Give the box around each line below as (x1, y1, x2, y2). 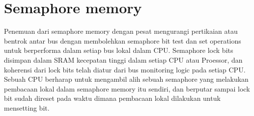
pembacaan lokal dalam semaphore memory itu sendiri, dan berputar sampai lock (4, 83, 250, 93)
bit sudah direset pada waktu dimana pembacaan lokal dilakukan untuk (4, 93, 221, 103)
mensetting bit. (4, 102, 50, 113)
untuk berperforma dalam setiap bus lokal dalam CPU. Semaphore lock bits (4, 45, 233, 55)
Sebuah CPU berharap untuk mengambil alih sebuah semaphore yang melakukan (4, 74, 249, 84)
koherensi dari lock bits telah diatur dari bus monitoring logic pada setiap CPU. (4, 64, 246, 74)
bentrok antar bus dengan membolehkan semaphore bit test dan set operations (4, 35, 241, 46)
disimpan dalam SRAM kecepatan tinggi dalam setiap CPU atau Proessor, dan (4, 54, 243, 65)
